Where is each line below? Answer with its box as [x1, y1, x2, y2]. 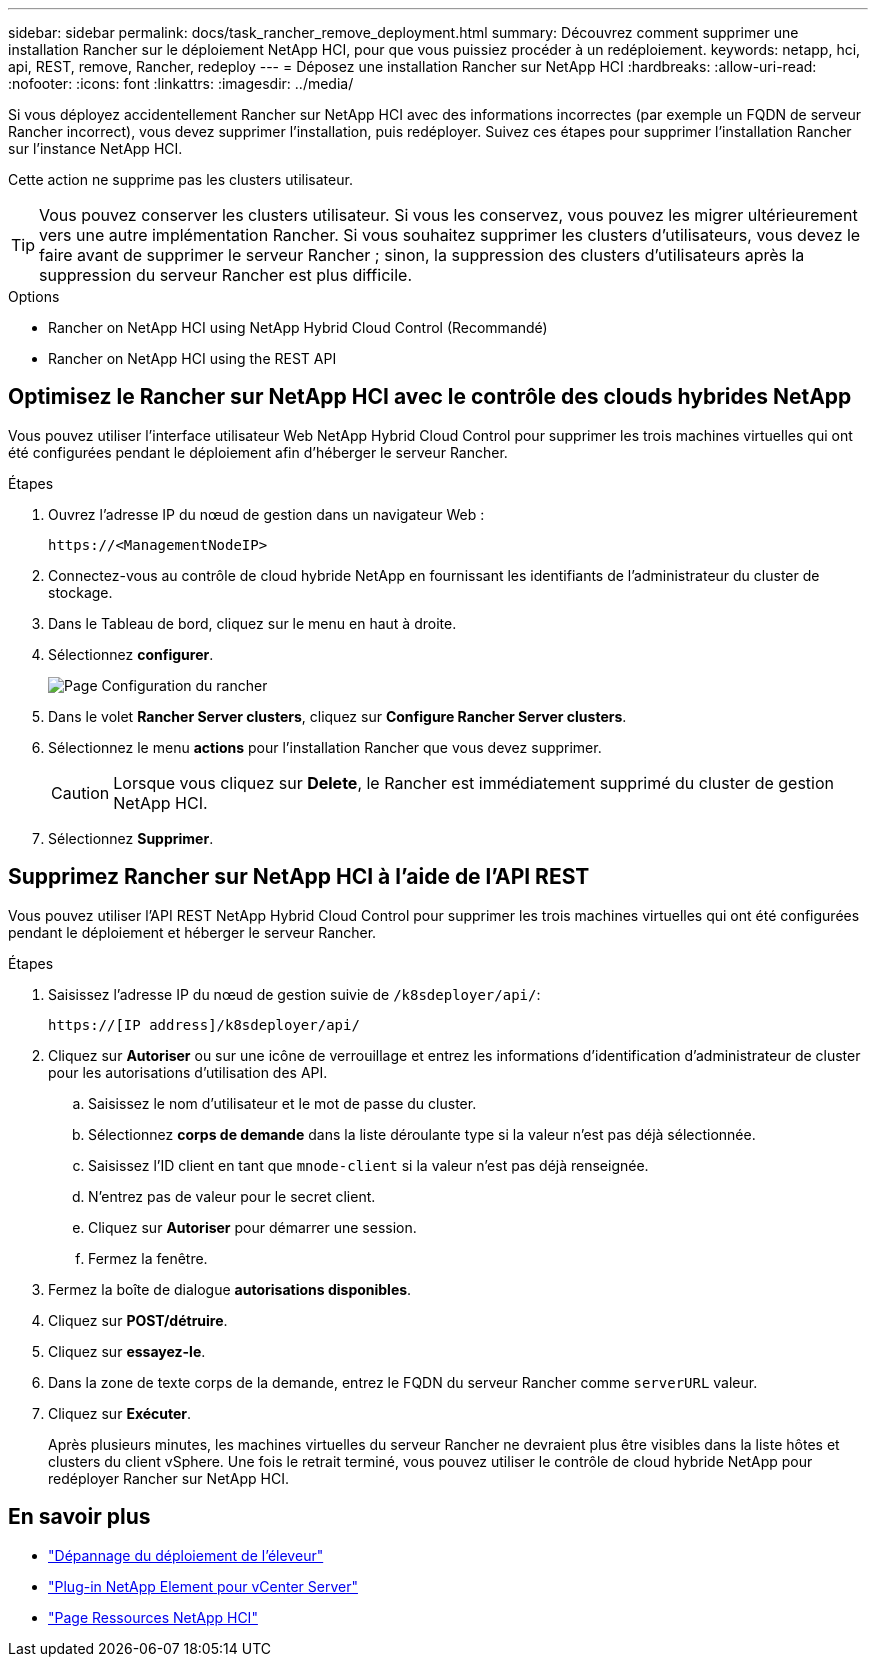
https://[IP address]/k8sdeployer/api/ [48, 1016, 360, 1033]
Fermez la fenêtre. [88, 1249, 208, 1267]
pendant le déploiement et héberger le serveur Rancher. [8, 923, 377, 941]
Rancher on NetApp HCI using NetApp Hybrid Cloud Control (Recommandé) [48, 319, 548, 336]
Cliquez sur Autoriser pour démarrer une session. [88, 1218, 417, 1236]
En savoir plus [8, 1504, 151, 1530]
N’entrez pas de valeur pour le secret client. [88, 1187, 376, 1205]
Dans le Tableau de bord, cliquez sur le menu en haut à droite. [48, 614, 457, 632]
